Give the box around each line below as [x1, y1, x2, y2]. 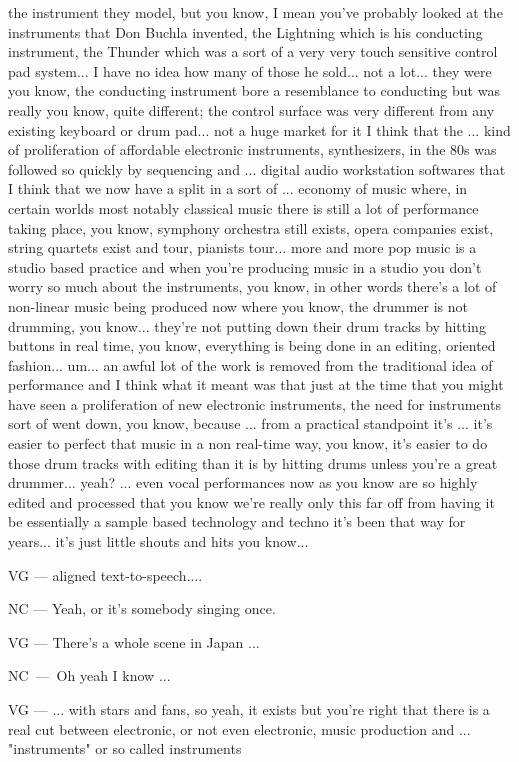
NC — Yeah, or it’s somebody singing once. [8, 598, 276, 619]
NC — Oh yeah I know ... [8, 665, 171, 686]
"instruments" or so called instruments [8, 738, 242, 759]
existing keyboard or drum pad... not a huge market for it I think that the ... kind [8, 119, 511, 140]
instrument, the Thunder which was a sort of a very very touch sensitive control [8, 41, 498, 62]
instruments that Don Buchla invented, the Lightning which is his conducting [8, 21, 483, 42]
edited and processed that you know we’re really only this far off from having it [8, 491, 495, 512]
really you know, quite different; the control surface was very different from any [8, 99, 495, 120]
